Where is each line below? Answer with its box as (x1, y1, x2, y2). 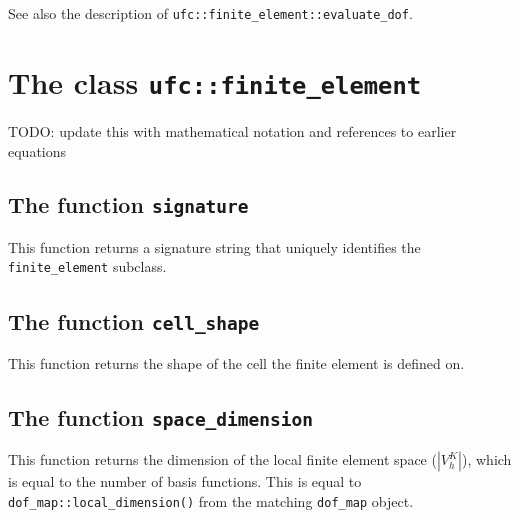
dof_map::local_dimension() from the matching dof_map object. (8, 490, 414, 511)
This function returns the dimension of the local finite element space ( (8, 449, 437, 470)
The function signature (8, 189, 249, 220)
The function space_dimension (8, 401, 314, 432)
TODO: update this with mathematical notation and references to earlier (8, 120, 457, 141)
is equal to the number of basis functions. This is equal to (8, 471, 362, 492)
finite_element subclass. (8, 256, 167, 277)
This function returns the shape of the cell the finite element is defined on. (8, 352, 465, 373)
